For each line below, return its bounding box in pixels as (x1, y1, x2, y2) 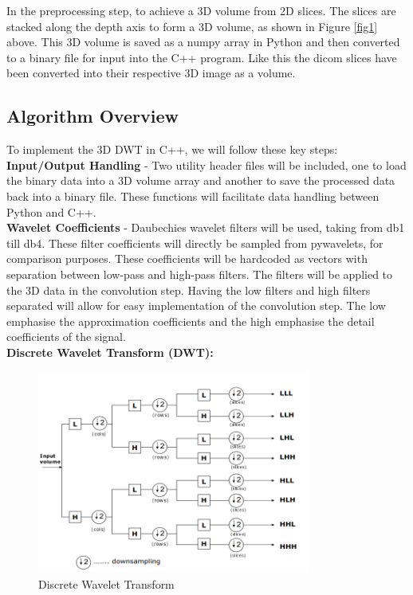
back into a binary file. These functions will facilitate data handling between (6, 187, 380, 204)
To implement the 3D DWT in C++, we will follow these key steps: (6, 141, 338, 158)
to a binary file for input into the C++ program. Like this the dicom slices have (6, 49, 397, 65)
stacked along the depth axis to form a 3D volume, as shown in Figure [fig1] (6, 18, 378, 34)
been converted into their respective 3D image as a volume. (6, 65, 296, 81)
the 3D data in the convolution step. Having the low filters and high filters (6, 281, 371, 298)
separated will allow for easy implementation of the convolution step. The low (6, 297, 386, 314)
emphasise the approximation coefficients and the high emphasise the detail (6, 312, 375, 329)
